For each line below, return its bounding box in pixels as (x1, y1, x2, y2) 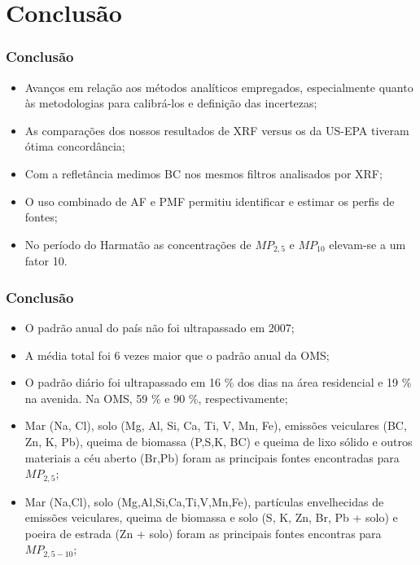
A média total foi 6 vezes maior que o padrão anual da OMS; (24, 346, 330, 363)
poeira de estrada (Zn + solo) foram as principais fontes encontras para (24, 524, 382, 541)
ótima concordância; (24, 138, 125, 155)
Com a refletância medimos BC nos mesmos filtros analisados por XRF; (24, 164, 383, 182)
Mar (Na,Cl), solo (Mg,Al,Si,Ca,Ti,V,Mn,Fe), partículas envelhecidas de (24, 493, 384, 510)
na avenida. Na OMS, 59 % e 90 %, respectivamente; (24, 389, 288, 406)
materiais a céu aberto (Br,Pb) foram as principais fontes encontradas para (24, 449, 400, 466)
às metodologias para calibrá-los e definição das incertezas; (24, 94, 317, 112)
